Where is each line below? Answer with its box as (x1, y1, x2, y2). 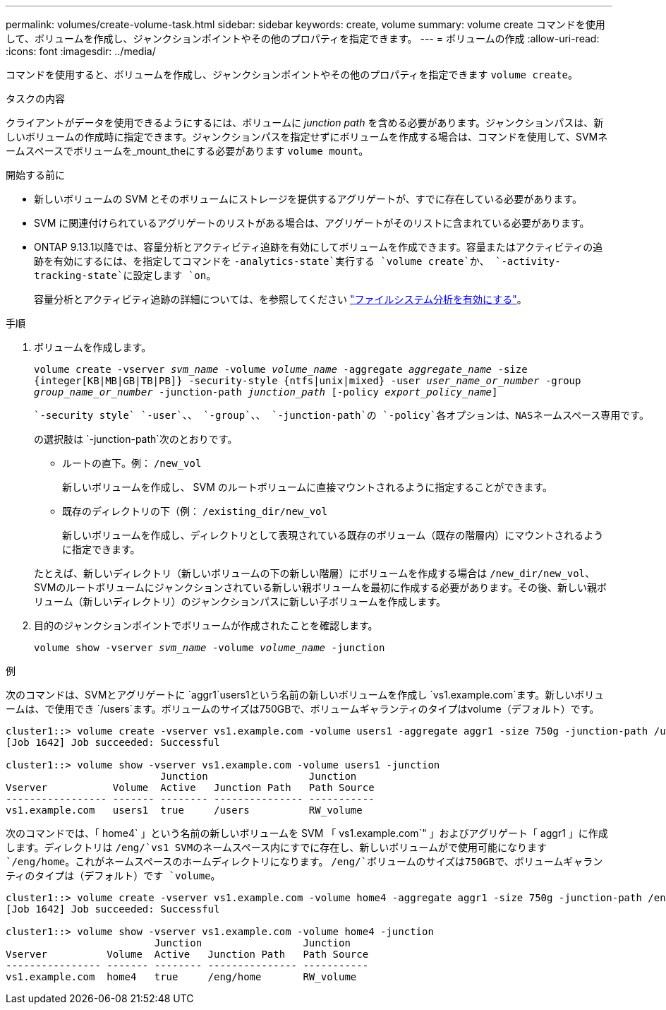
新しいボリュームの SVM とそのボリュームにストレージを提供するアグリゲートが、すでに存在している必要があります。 (34, 193, 582, 205)
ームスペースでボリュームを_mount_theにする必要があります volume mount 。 (6, 145, 369, 157)
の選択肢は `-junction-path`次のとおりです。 (34, 433, 238, 445)
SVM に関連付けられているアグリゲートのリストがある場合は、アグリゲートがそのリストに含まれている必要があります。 (34, 217, 590, 229)
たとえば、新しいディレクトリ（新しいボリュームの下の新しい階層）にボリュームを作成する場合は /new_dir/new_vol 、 (34, 567, 595, 579)
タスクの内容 (6, 93, 65, 105)
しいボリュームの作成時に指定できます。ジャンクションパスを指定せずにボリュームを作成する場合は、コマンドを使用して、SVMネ (6, 131, 608, 143)
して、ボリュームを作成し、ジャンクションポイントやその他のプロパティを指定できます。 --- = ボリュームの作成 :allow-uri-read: (6, 32, 600, 44)
